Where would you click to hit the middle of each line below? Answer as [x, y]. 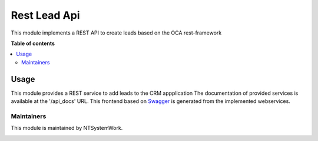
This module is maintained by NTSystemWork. [67, 128]
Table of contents [33, 43]
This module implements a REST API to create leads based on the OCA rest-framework [116, 33]
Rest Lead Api [45, 15]
